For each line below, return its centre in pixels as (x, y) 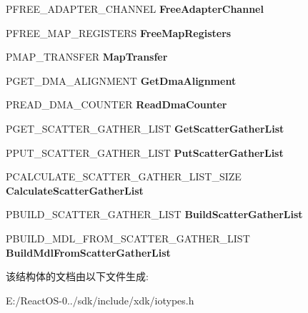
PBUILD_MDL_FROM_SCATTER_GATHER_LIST (128, 238)
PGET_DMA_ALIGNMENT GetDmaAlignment (121, 80)
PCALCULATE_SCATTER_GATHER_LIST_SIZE (124, 176)
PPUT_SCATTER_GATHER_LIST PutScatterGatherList (145, 152)
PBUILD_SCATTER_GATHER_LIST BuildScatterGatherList (154, 214)
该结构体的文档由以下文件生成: (77, 276)
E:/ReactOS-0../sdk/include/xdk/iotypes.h (100, 300)
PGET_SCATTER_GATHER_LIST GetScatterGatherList (145, 128)
